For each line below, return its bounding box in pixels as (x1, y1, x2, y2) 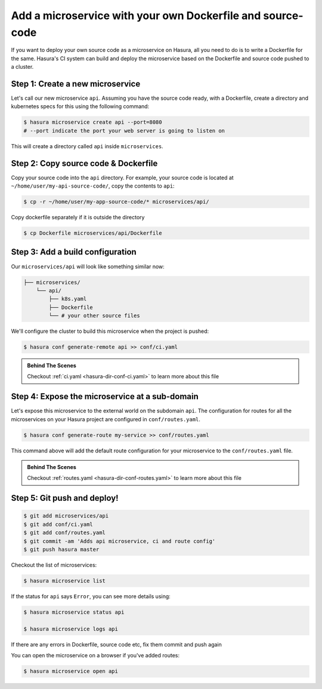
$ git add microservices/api (23, 513, 109, 519)
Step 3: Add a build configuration (11, 247, 137, 257)
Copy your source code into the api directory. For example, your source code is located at (11, 174, 234, 181)
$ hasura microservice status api (23, 608, 125, 615)
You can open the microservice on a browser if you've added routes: (11, 652, 180, 659)
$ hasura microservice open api (23, 668, 119, 675)
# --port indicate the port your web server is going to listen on (23, 127, 225, 134)
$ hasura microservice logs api (23, 625, 119, 632)
